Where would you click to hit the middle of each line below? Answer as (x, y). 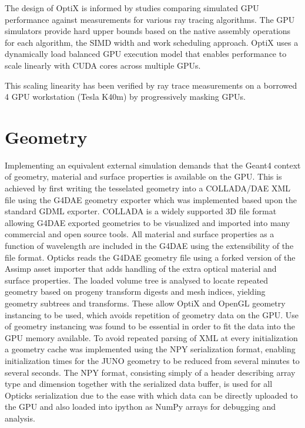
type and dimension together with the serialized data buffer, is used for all (139, 384)
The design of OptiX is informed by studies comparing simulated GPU (132, 8)
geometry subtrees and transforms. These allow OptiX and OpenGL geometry (145, 303)
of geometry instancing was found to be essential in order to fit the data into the (150, 326)
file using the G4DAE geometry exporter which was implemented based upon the (151, 199)
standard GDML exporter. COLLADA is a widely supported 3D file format (141, 211)
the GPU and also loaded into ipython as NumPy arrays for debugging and (140, 407)
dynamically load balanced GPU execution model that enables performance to (146, 54)
